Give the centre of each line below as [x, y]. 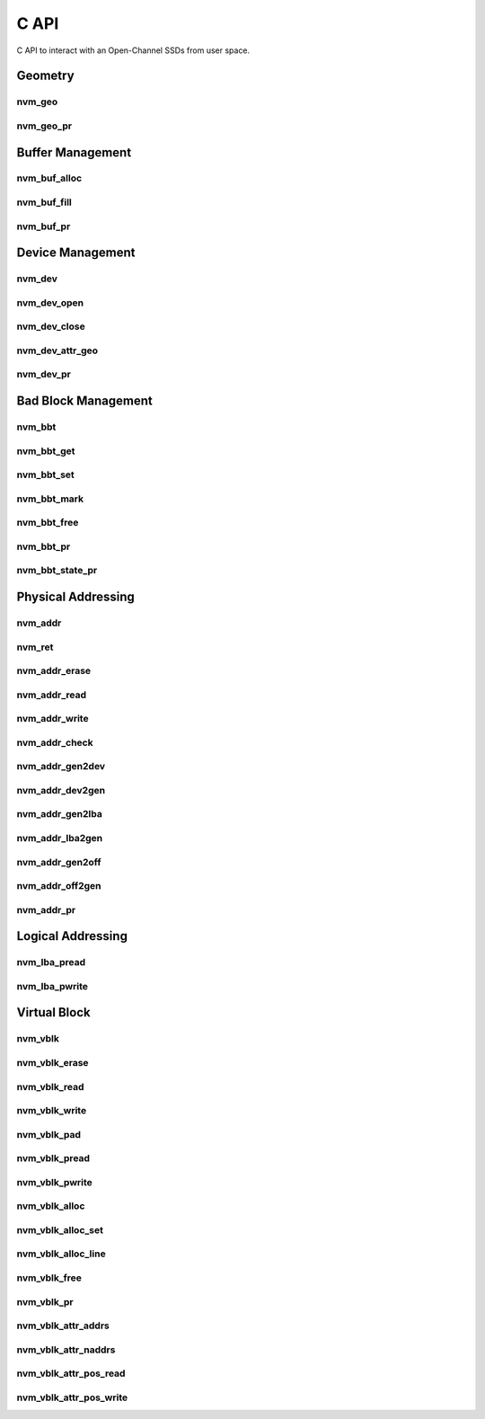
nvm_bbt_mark [50, 499]
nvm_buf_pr [44, 226]
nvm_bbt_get [46, 451]
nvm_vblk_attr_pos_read [71, 1373]
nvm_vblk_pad [48, 1134]
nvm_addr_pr [46, 909]
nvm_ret [35, 647]
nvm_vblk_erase [53, 1062]
